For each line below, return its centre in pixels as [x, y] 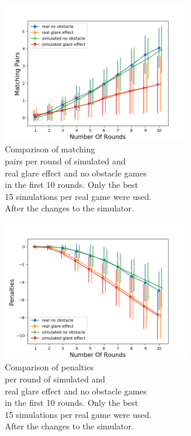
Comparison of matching [50, 149]
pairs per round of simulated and [65, 161]
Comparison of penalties [49, 367]
